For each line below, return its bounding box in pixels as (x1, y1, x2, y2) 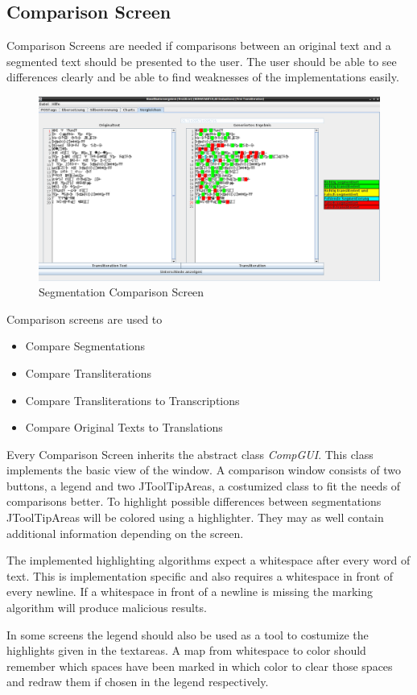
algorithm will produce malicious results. (6, 599, 207, 616)
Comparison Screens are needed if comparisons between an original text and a (6, 37, 391, 54)
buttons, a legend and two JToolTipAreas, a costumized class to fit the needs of (6, 477, 401, 494)
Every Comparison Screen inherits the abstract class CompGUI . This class (6, 445, 374, 462)
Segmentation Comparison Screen (39, 283, 204, 300)
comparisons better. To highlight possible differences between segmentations (6, 493, 382, 510)
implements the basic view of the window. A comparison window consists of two (6, 461, 402, 478)
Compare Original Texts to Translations (25, 419, 223, 436)
